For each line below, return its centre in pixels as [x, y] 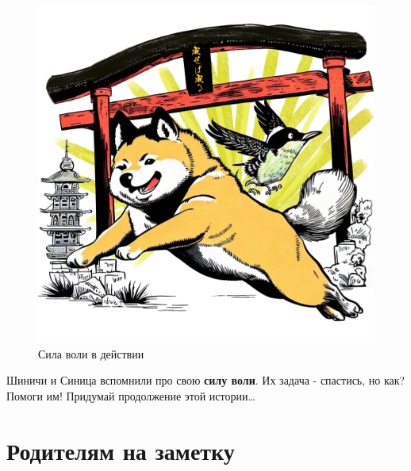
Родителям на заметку [121, 450]
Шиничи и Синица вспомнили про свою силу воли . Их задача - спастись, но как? [206, 380]
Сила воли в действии [91, 353]
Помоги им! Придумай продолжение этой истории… [131, 395]
